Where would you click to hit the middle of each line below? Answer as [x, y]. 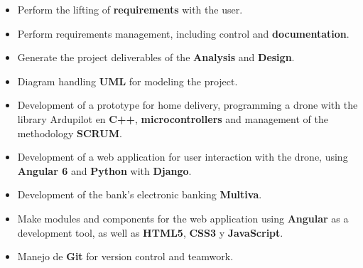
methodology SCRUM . [70, 133]
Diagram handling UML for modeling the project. [128, 81]
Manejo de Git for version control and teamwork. [125, 256]
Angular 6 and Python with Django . [104, 170]
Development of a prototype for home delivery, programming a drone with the [188, 105]
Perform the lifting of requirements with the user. [130, 9]
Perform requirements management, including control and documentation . [183, 33]
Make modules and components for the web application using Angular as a [183, 218]
